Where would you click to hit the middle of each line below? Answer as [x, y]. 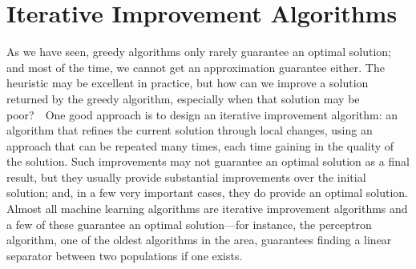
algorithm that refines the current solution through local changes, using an [190, 130]
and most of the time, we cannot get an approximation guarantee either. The [196, 67]
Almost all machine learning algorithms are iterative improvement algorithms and [207, 209]
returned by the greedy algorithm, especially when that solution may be [183, 98]
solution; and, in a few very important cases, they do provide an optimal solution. [207, 193]
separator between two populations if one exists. [125, 255]
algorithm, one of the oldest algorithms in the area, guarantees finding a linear [199, 240]
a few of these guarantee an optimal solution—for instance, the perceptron [189, 224]
